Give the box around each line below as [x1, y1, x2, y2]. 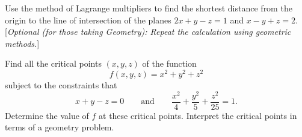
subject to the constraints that [5, 79, 117, 91]
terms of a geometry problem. [5, 121, 114, 133]
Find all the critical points [5, 57, 102, 70]
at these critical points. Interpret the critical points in [99, 109, 297, 121]
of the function [142, 57, 197, 70]
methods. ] [5, 37, 40, 49]
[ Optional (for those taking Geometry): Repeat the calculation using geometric [5, 25, 291, 38]
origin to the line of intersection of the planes [5, 13, 171, 26]
